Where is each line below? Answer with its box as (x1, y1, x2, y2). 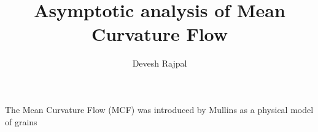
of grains (5, 115, 37, 128)
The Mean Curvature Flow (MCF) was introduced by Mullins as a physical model (5, 103, 314, 116)
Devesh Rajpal (132, 57, 187, 70)
